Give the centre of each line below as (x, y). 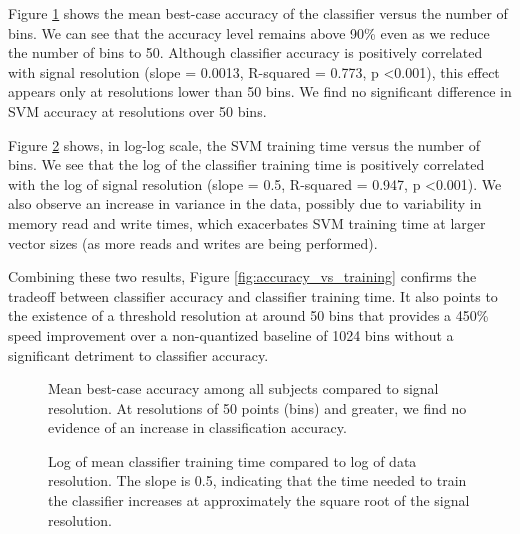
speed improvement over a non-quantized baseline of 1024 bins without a (231, 334)
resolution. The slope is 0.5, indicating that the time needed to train (257, 480)
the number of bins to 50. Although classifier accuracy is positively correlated (245, 52)
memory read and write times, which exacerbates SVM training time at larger (247, 222)
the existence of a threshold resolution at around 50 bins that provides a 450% (248, 315)
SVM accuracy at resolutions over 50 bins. (137, 110)
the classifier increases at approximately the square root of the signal (259, 500)
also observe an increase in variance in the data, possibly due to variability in (245, 203)
